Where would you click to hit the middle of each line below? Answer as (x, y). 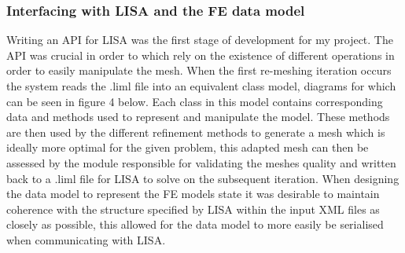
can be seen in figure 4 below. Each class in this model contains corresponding (195, 101)
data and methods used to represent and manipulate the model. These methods (198, 117)
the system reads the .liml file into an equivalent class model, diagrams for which (201, 86)
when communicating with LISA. (86, 239)
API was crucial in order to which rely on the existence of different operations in (201, 55)
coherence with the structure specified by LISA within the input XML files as (193, 209)
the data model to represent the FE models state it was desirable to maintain (193, 194)
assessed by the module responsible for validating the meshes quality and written (201, 162)
